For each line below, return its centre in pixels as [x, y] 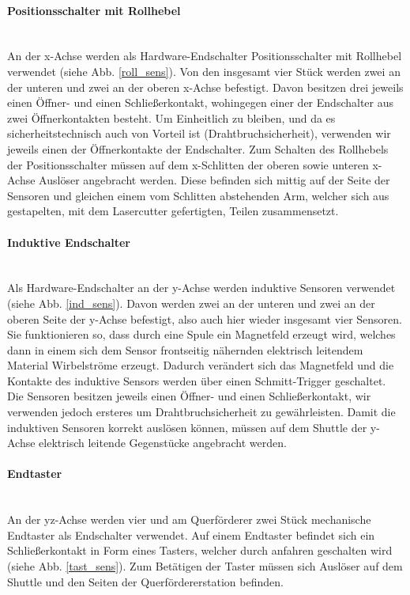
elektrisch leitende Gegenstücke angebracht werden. [163, 443]
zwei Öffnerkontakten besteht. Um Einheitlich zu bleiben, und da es [171, 117]
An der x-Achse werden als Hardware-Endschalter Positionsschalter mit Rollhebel [205, 56]
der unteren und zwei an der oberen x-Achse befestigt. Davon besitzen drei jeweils [205, 87]
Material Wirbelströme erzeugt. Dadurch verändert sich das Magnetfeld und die [201, 365]
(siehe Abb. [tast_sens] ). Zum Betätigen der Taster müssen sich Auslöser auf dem [205, 566]
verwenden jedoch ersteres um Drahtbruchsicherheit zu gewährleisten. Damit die [201, 412]
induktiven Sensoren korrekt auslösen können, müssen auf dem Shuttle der [187, 427]
